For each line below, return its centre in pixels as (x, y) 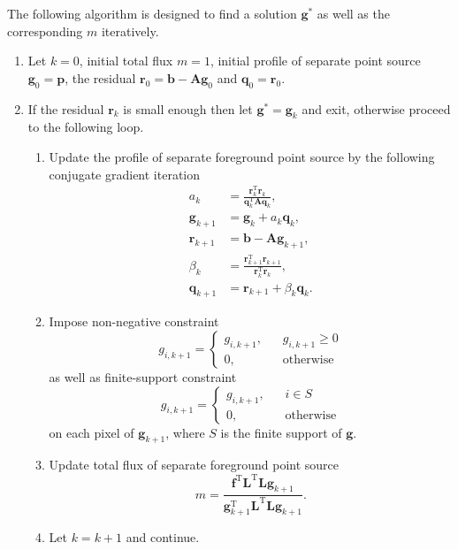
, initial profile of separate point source (315, 61)
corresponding (45, 31)
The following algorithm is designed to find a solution (152, 13)
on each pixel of (92, 432)
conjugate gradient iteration (125, 174)
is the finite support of (281, 432)
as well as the (353, 13)
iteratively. (130, 31)
